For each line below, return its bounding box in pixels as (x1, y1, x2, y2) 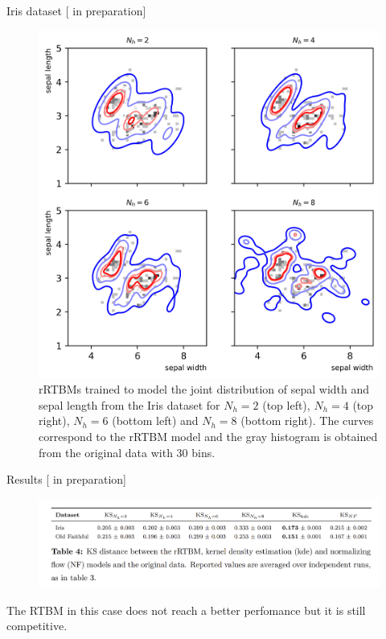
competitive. (6, 617, 68, 634)
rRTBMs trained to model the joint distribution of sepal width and (39, 381, 370, 398)
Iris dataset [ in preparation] (6, 2, 146, 19)
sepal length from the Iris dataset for (39, 396, 220, 413)
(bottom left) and (112, 412, 199, 429)
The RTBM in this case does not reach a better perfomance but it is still (6, 601, 366, 618)
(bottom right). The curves (240, 412, 374, 429)
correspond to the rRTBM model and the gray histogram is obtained (39, 427, 378, 444)
